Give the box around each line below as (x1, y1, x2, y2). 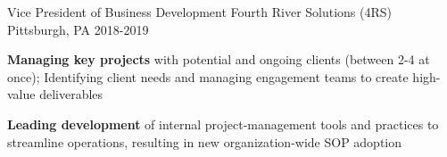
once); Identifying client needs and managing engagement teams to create (7, 67, 409, 86)
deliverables (39, 85, 103, 103)
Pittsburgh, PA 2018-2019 (7, 20, 149, 38)
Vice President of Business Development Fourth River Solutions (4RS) (7, 3, 393, 21)
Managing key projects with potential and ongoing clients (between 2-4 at (7, 50, 430, 69)
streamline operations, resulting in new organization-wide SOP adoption (7, 132, 402, 151)
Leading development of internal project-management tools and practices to (7, 114, 439, 133)
